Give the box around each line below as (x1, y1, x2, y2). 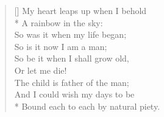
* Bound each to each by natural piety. (14, 99, 160, 112)
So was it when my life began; (14, 28, 127, 41)
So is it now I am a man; (14, 40, 107, 52)
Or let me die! (14, 63, 67, 76)
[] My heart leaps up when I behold (14, 4, 147, 16)
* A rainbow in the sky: (14, 16, 103, 29)
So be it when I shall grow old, (14, 52, 129, 65)
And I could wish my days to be (14, 88, 135, 101)
